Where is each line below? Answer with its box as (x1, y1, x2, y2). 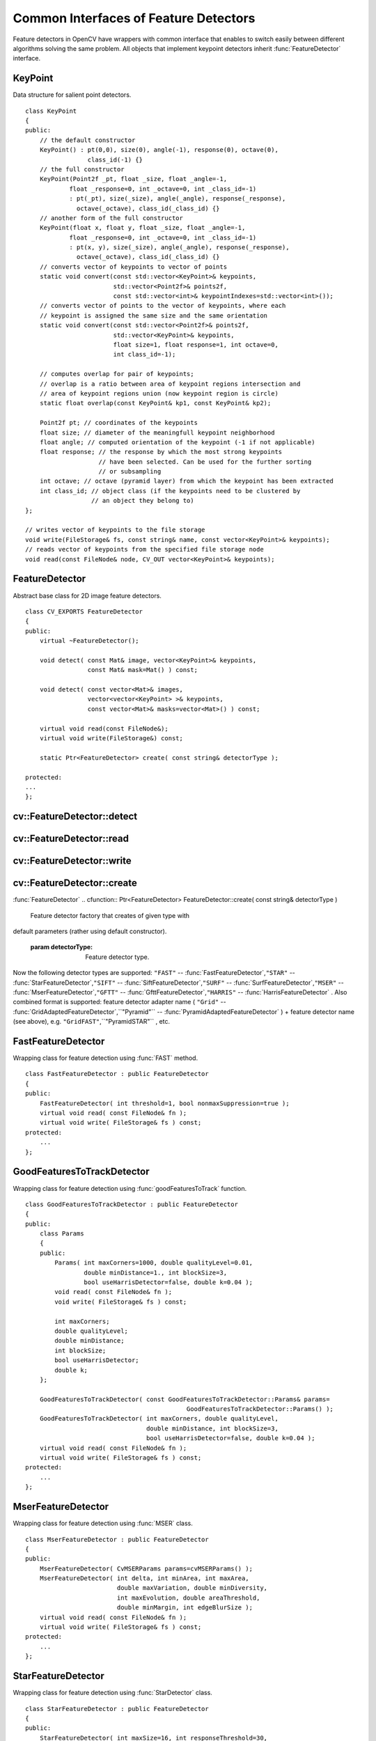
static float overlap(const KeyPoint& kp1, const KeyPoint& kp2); (39, 399, 272, 407)
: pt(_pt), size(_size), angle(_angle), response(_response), (69, 195, 286, 203)
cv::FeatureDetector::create (13, 877, 137, 889)
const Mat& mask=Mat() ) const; (87, 666, 198, 674)
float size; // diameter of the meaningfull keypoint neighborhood (39, 428, 275, 437)
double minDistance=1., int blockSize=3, (84, 1268, 228, 1277)
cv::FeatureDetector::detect (13, 811, 138, 822)
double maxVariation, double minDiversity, (116, 1584, 268, 1592)
